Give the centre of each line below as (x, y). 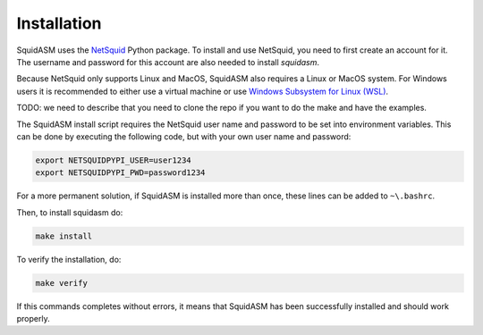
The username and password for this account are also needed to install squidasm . (168, 62)
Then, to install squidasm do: (70, 212)
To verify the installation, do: (69, 259)
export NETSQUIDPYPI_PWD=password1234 (120, 173)
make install (64, 236)
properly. (33, 318)
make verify (62, 283)
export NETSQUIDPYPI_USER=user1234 (113, 160)
